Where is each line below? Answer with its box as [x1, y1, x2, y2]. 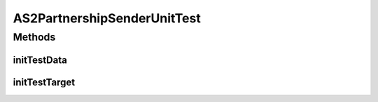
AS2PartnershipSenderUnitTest [13, 10, 201, 26]
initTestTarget [13, 76, 76, 88]
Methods [13, 31, 56, 43]
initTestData [13, 54, 68, 66]
